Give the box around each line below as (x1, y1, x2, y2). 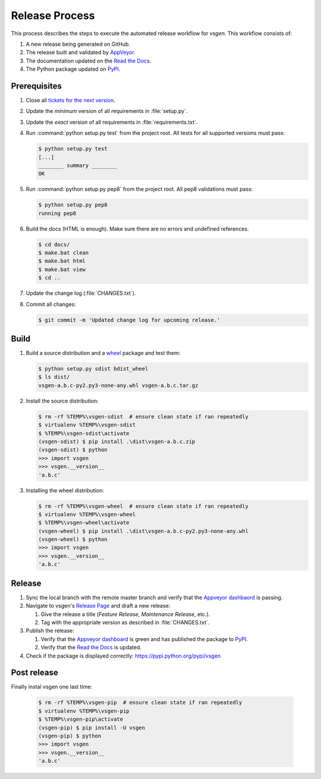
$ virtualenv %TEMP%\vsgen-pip (38, 708, 130, 714)
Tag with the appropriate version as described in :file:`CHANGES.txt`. (40, 618, 210, 626)
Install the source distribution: (26, 397, 99, 404)
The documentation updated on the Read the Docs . (26, 57, 152, 64)
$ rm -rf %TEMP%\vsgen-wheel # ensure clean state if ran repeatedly (38, 502, 249, 510)
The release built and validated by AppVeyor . (26, 49, 136, 56)
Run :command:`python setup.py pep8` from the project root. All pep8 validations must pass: (26, 186, 253, 193)
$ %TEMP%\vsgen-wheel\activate (38, 519, 130, 526)
